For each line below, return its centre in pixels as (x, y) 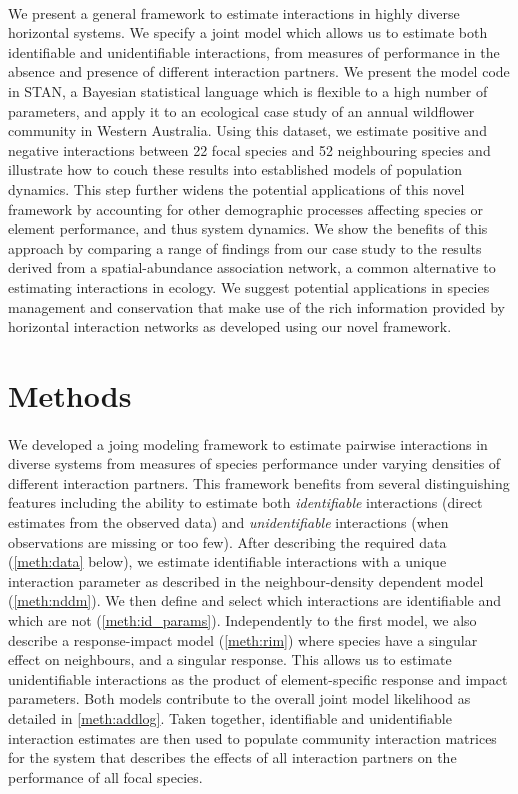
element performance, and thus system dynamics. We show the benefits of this (248, 228)
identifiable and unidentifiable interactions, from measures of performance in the (254, 51)
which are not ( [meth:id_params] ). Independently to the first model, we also (242, 620)
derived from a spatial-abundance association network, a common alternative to (252, 267)
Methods (70, 394)
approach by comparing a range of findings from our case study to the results (245, 247)
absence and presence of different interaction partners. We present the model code (259, 71)
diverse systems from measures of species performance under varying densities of (254, 463)
